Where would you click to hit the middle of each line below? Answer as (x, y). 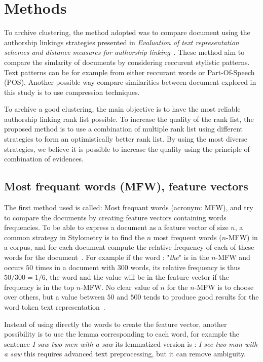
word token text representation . (55, 306)
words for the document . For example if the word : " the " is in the (107, 257)
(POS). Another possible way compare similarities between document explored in (130, 82)
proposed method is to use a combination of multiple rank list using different (124, 129)
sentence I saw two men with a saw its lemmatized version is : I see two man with (131, 343)
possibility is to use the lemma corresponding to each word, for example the (122, 334)
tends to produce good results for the (201, 297)
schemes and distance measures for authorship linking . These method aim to (124, 52)
